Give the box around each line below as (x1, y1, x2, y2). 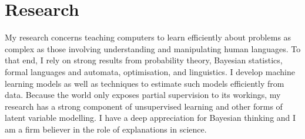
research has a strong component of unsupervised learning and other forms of (5, 100, 283, 112)
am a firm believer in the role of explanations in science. (5, 123, 207, 135)
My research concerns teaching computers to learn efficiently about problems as (5, 31, 291, 43)
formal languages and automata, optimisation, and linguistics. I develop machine (5, 65, 295, 77)
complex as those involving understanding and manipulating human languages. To (5, 42, 301, 55)
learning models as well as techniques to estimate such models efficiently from (5, 77, 284, 89)
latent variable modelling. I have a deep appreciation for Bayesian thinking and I (5, 111, 296, 124)
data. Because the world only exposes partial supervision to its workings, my (5, 89, 281, 101)
